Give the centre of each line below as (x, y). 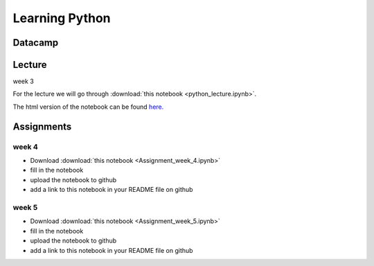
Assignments (42, 126)
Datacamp (36, 43)
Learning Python (62, 18)
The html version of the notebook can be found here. (88, 107)
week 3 (23, 81)
